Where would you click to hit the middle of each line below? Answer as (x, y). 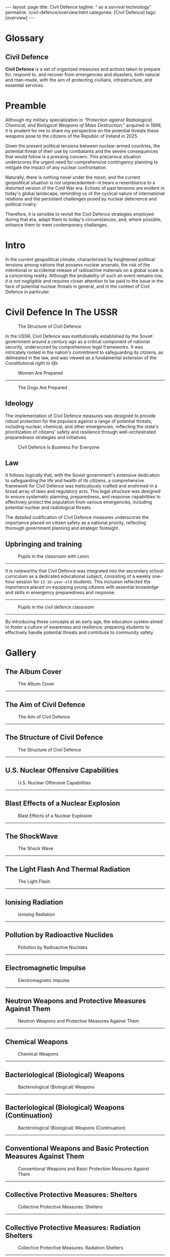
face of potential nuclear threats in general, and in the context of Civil (78, 286)
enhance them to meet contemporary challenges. (57, 225)
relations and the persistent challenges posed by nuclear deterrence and (81, 198)
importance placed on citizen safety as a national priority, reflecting (76, 523)
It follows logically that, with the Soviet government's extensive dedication (83, 475)
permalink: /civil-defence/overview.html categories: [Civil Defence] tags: (81, 12)
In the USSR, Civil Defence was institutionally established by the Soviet (79, 336)
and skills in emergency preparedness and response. (60, 593)
